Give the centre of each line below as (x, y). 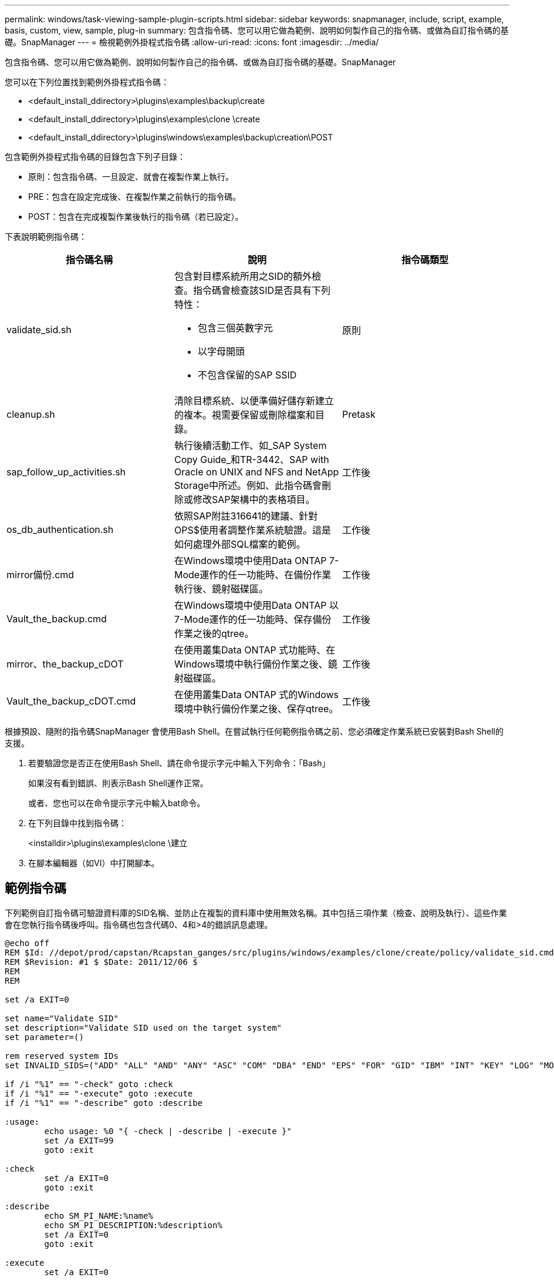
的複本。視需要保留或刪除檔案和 (244, 415)
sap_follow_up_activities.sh (66, 472)
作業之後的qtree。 (214, 633)
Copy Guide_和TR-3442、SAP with (251, 460)
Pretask (359, 414)
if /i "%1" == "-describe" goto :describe (104, 1103)
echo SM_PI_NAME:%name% (99, 1215)
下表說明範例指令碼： (46, 237)
